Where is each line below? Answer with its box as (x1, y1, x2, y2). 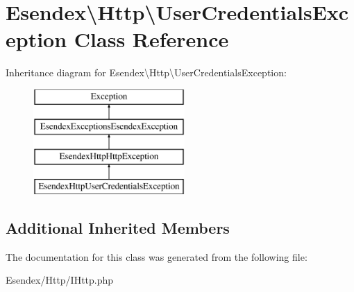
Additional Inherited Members (6, 217, 230, 239)
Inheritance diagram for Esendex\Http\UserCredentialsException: (6, 65, 287, 80)
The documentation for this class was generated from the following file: (6, 249, 307, 264)
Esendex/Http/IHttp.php (6, 273, 114, 287)
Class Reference (74, 25, 229, 53)
